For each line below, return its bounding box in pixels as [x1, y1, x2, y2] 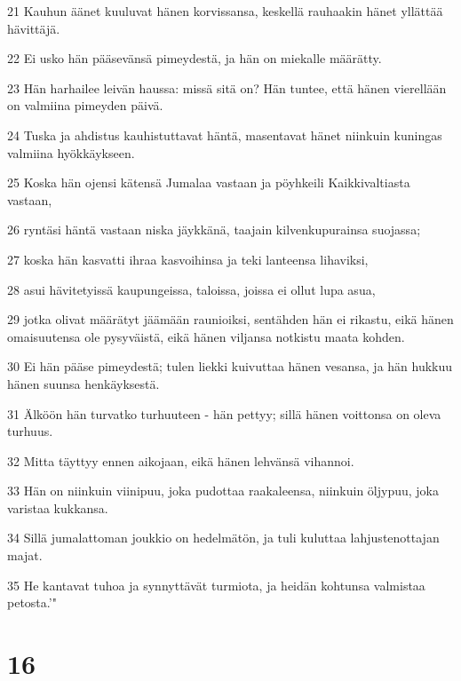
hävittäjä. [7, 19, 60, 37]
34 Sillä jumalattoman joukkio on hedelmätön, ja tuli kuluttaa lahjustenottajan [7, 528, 440, 547]
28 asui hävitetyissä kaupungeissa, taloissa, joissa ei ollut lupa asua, [7, 280, 376, 298]
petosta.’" [7, 593, 57, 612]
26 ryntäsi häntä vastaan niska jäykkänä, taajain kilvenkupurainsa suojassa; [7, 220, 421, 239]
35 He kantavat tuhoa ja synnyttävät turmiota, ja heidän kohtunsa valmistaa [7, 575, 425, 594]
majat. [7, 546, 43, 565]
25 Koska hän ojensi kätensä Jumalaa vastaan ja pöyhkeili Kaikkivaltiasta [7, 173, 410, 192]
